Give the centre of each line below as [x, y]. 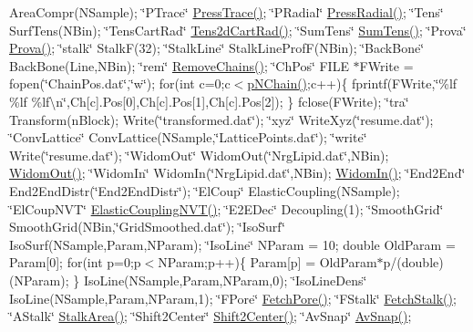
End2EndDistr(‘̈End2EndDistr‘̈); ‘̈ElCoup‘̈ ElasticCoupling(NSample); [205, 190]
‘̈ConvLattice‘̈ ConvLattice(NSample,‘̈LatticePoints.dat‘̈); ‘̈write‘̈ [188, 137]
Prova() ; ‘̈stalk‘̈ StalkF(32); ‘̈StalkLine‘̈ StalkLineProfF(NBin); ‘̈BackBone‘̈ [217, 48]
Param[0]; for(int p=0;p [75, 262]
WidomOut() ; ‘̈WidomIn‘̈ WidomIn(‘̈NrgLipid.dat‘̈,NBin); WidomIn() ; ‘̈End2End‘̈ [237, 173]
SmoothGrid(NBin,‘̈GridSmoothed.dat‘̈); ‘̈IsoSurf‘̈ [147, 227]
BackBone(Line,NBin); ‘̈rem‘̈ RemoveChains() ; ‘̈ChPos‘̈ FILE [179, 65]
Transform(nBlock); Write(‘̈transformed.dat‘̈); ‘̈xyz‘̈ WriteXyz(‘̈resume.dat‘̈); [221, 119]
